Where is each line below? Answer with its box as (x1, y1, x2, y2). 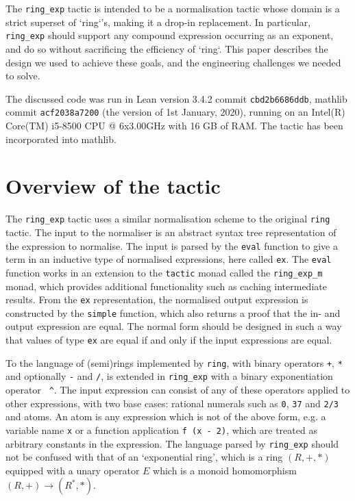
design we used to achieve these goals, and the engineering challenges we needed (5, 55, 341, 69)
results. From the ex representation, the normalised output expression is (5, 292, 308, 307)
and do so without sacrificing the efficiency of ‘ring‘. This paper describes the (5, 41, 328, 55)
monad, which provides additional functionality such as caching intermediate (5, 279, 327, 293)
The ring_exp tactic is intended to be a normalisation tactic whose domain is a (5, 1, 340, 15)
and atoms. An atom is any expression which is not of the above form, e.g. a (5, 409, 326, 424)
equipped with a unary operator (5, 463, 140, 477)
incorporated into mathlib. (5, 131, 117, 146)
